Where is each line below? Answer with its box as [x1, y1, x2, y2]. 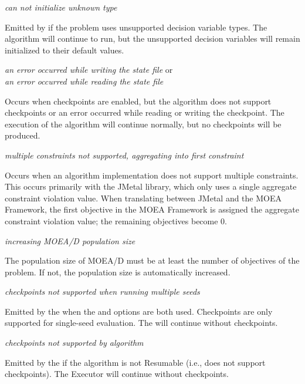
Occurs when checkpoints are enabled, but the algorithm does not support [5, 95, 272, 107]
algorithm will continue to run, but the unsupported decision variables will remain [5, 32, 300, 45]
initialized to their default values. [5, 43, 124, 56]
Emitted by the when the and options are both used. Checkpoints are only [5, 305, 273, 317]
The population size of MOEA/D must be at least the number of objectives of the [5, 254, 300, 267]
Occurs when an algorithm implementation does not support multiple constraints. [5, 169, 299, 181]
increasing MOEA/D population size [5, 234, 135, 247]
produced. [5, 129, 40, 142]
